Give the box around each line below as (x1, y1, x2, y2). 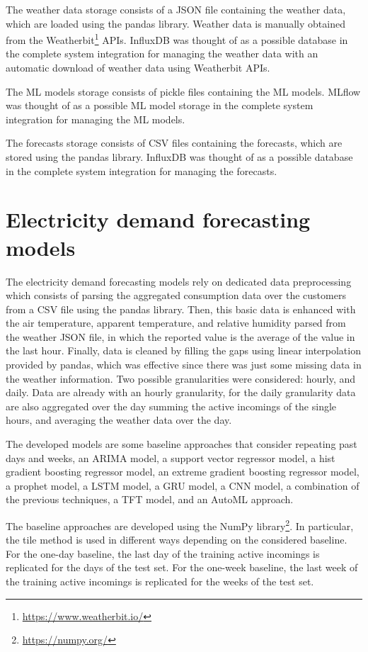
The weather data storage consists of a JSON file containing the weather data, (6, 2, 346, 16)
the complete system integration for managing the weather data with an (6, 46, 318, 61)
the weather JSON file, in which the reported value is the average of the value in (6, 329, 355, 344)
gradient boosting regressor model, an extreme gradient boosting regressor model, (6, 464, 360, 479)
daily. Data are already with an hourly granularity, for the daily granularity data (6, 385, 356, 400)
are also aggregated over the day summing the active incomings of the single (6, 398, 337, 413)
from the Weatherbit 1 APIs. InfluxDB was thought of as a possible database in (6, 30, 348, 47)
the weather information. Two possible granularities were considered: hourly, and (6, 371, 356, 386)
